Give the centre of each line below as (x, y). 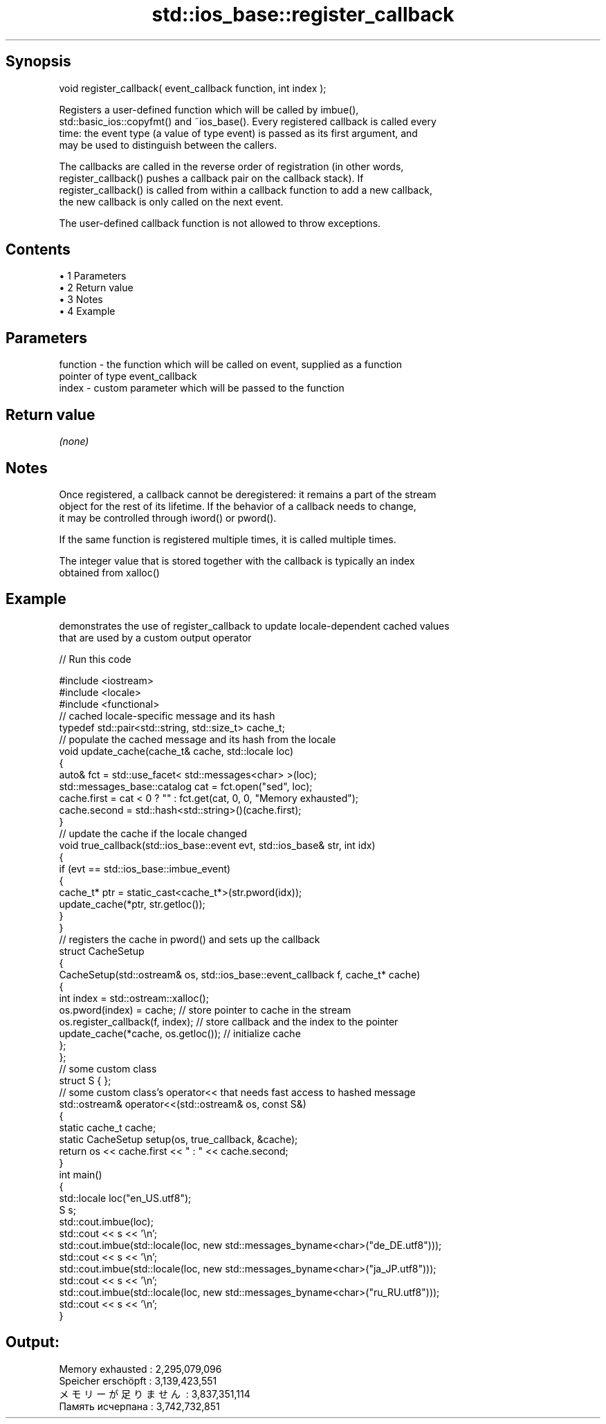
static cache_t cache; (108, 1127)
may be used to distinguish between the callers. (168, 145)
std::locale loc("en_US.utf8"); (125, 1198)
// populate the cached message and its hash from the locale (198, 739)
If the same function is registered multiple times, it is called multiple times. (228, 539)
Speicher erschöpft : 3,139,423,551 (138, 1380)
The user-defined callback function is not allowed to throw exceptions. (220, 223)
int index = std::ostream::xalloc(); (134, 998)
